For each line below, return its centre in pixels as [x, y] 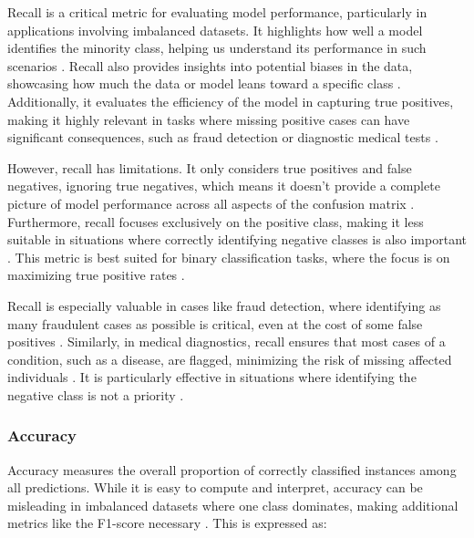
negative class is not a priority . [96, 394]
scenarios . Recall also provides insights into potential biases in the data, [210, 65]
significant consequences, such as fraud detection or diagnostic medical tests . [223, 137]
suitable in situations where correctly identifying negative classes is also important [237, 239]
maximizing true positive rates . [96, 275]
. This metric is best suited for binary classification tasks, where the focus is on [229, 257]
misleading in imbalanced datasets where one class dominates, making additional [233, 505]
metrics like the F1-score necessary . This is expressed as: [167, 523]
